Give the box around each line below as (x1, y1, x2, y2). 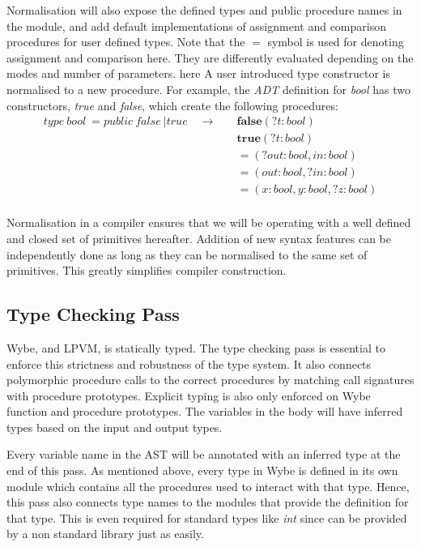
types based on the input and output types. (6, 418, 223, 435)
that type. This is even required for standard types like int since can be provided (6, 509, 407, 526)
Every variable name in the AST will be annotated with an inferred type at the (6, 446, 401, 463)
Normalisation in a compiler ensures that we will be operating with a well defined (6, 214, 411, 231)
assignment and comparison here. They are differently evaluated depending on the (6, 49, 414, 66)
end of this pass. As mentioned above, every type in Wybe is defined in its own (6, 462, 398, 479)
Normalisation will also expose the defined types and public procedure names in (6, 2, 402, 18)
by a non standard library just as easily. (6, 525, 204, 542)
